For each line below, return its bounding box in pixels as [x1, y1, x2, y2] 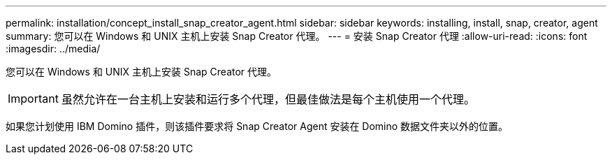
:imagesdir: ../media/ [6, 43, 101, 54]
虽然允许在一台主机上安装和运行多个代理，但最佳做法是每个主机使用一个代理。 [61, 92, 475, 106]
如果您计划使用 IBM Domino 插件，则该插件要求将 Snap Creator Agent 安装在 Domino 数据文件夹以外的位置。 [6, 120, 509, 132]
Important [8, 92, 59, 106]
